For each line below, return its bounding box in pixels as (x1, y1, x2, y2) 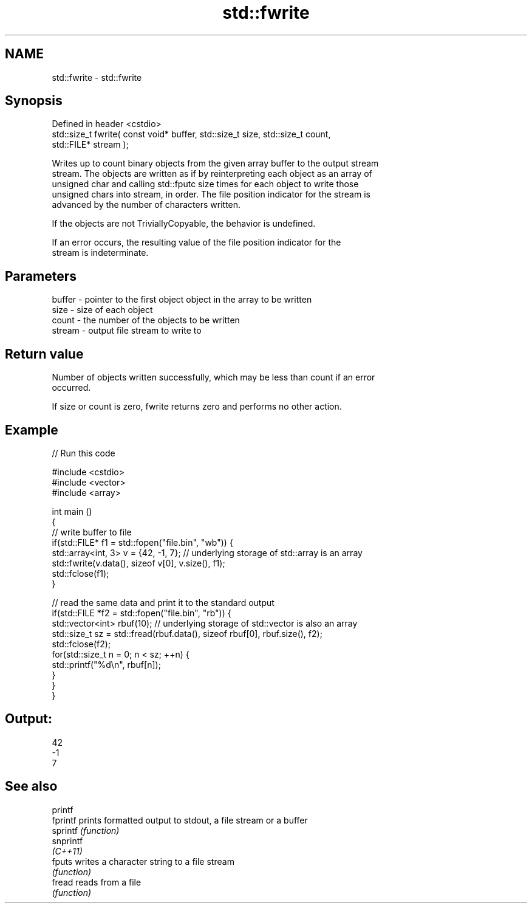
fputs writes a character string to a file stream (52, 856, 234, 867)
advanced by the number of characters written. (52, 199, 241, 210)
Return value (5, 346, 84, 362)
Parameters (5, 268, 77, 284)
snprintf (52, 835, 83, 846)
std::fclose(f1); (52, 568, 109, 579)
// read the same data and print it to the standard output (52, 597, 275, 608)
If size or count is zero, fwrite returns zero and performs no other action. (52, 401, 342, 412)
